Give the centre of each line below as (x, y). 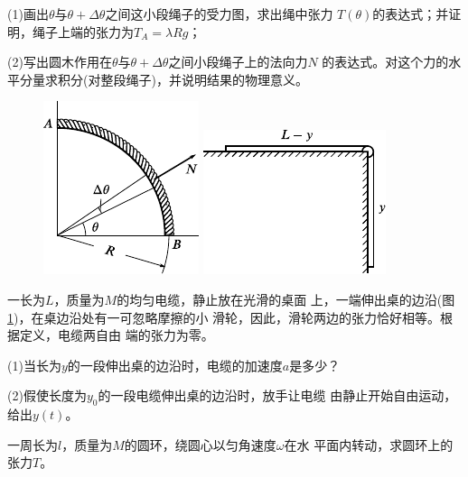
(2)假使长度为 (47, 395)
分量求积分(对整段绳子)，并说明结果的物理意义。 (164, 79)
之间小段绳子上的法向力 (238, 62)
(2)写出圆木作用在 (60, 62)
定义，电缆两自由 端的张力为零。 (117, 335)
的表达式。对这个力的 (385, 62)
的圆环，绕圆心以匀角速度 (200, 444)
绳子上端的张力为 (83, 31)
